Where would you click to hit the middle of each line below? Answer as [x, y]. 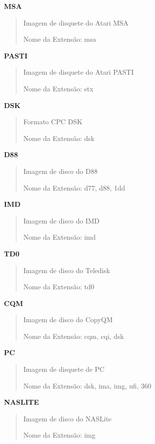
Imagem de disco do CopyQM [68, 319]
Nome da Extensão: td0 [59, 287]
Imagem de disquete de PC [64, 369]
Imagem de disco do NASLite [67, 418]
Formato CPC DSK [53, 122]
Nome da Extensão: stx [58, 88]
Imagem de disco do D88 [60, 171]
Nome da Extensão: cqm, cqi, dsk [74, 336]
